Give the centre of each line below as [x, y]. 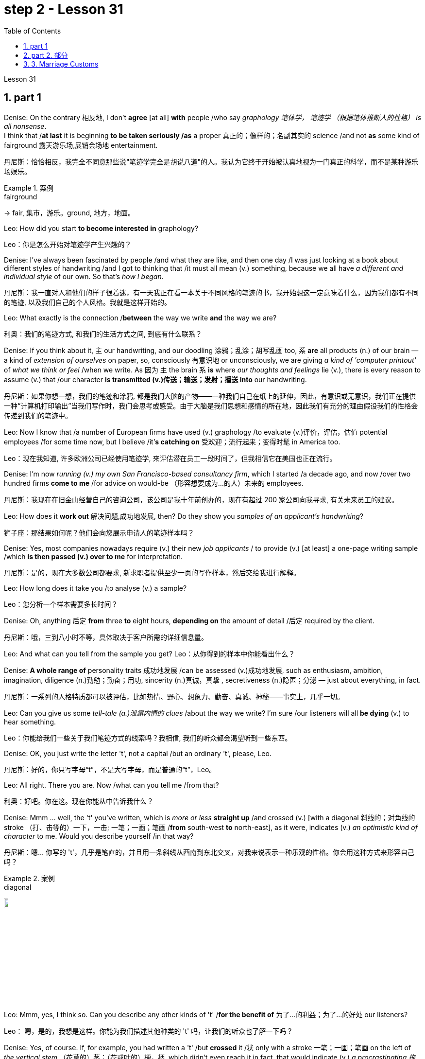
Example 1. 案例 [29, 188]
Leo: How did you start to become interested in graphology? [101, 228]
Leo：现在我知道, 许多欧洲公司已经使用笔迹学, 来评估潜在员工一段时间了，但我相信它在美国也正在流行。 [170, 458]
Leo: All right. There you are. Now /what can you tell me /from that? [111, 785]
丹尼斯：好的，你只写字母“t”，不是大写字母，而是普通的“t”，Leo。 [110, 769]
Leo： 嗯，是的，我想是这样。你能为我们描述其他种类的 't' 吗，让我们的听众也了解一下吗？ [149, 1031]
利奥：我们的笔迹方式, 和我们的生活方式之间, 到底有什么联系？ [103, 334]
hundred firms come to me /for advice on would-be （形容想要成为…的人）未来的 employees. [154, 483]
